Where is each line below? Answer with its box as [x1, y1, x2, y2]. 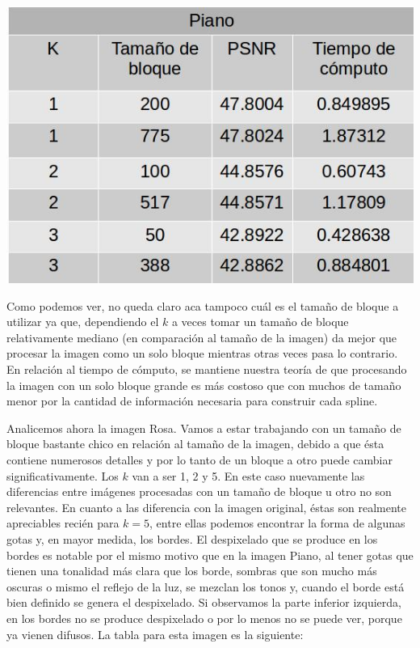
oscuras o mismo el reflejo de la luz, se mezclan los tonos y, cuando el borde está [6, 578, 405, 595]
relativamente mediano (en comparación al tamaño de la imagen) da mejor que [6, 328, 397, 345]
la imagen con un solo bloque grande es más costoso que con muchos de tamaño [6, 376, 401, 393]
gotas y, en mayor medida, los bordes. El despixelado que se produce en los [6, 531, 378, 547]
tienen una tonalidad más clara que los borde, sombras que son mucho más [6, 562, 377, 579]
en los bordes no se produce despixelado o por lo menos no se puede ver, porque [6, 609, 402, 626]
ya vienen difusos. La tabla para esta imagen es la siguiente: [6, 625, 304, 642]
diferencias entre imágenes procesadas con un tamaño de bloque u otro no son [6, 483, 392, 500]
